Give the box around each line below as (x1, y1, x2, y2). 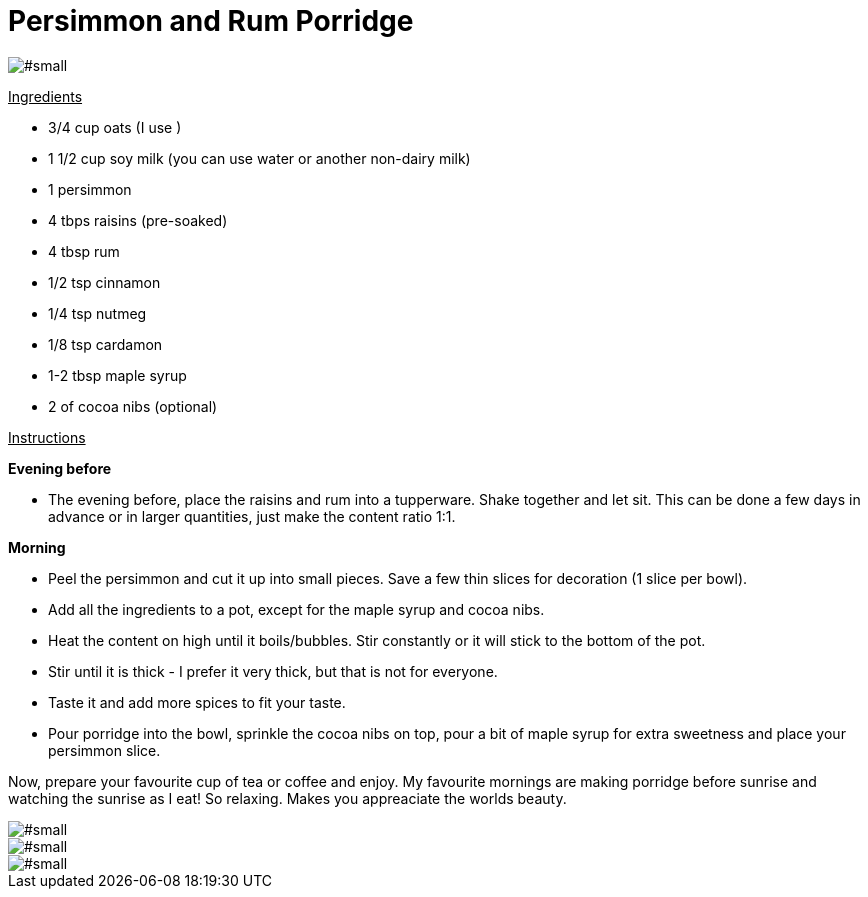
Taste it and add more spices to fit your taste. (48, 693, 346, 711)
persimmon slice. (48, 741, 161, 759)
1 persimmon (48, 180, 132, 198)
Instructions (8, 428, 86, 446)
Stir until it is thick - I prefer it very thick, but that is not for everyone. (48, 662, 498, 680)
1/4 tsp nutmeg (48, 304, 147, 322)
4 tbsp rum (48, 242, 120, 260)
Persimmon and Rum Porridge (8, 4, 414, 38)
